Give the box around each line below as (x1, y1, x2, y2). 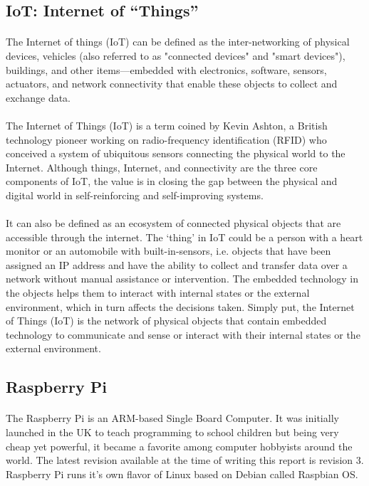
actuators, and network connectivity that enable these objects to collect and (6, 76, 338, 91)
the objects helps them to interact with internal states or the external (6, 285, 310, 300)
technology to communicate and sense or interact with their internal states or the (6, 327, 360, 342)
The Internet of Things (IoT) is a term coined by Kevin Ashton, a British (6, 117, 328, 132)
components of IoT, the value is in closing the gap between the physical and (6, 174, 338, 189)
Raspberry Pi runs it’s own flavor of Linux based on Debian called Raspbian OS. (6, 466, 358, 481)
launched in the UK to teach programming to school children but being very (6, 425, 339, 439)
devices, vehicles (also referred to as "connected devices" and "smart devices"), (6, 48, 345, 63)
